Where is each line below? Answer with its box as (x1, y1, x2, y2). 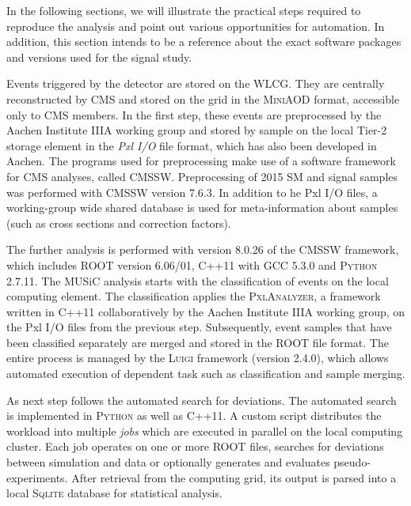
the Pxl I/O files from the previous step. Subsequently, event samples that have (6, 319, 392, 335)
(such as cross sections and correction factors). (6, 214, 231, 231)
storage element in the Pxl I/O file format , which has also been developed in (6, 137, 377, 153)
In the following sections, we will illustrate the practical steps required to (6, 2, 361, 18)
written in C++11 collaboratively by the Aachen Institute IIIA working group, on (6, 303, 405, 319)
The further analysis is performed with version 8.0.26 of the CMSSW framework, (6, 241, 399, 258)
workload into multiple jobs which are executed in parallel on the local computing (6, 422, 403, 439)
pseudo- (333, 454, 371, 470)
